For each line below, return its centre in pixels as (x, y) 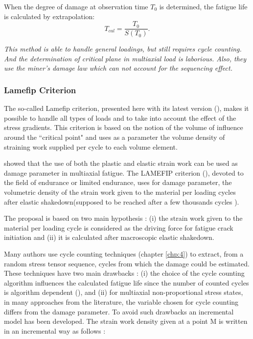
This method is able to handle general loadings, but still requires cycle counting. (123, 49)
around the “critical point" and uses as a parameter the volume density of (115, 137)
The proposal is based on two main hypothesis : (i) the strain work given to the (123, 218)
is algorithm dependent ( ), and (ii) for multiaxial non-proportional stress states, (124, 292)
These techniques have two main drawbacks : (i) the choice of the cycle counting (124, 273)
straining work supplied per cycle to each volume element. (91, 146)
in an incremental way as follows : (55, 330)
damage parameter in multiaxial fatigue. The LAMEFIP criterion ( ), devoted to (124, 172)
